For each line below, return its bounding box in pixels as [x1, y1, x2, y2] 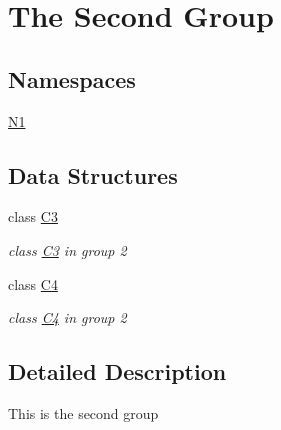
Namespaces [8, 63, 136, 94]
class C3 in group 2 [8, 239, 127, 260]
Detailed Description [8, 356, 227, 387]
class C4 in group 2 [8, 307, 127, 328]
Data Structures [8, 159, 178, 190]
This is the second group [8, 402, 159, 423]
